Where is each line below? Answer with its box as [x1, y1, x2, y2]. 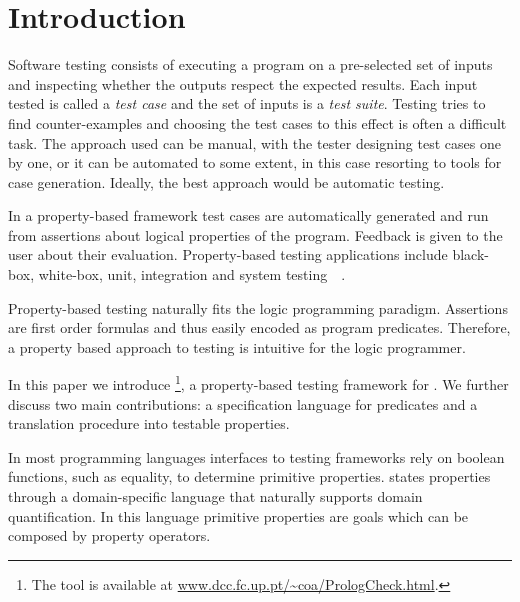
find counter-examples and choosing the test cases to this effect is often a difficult [8, 112, 507, 133]
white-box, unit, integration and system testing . [38, 264, 346, 285]
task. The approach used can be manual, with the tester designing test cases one [8, 132, 501, 153]
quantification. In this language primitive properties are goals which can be [8, 505, 469, 526]
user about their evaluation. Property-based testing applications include [8, 244, 448, 265]
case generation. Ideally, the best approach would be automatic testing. [8, 171, 445, 192]
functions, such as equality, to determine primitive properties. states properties [8, 466, 491, 487]
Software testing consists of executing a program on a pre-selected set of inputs [8, 54, 493, 75]
